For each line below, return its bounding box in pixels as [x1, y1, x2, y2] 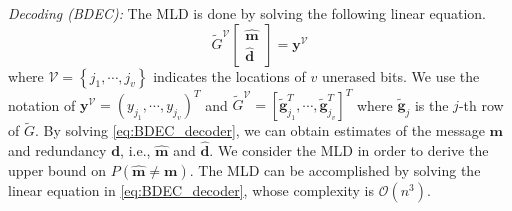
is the [414, 94, 449, 115]
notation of [8, 94, 76, 115]
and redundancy [8, 140, 107, 161]
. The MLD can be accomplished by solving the [189, 159, 481, 180]
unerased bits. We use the [321, 65, 480, 86]
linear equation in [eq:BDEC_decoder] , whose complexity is [8, 179, 375, 200]
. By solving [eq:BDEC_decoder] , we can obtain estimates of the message [34, 120, 485, 141]
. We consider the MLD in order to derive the [209, 140, 489, 161]
